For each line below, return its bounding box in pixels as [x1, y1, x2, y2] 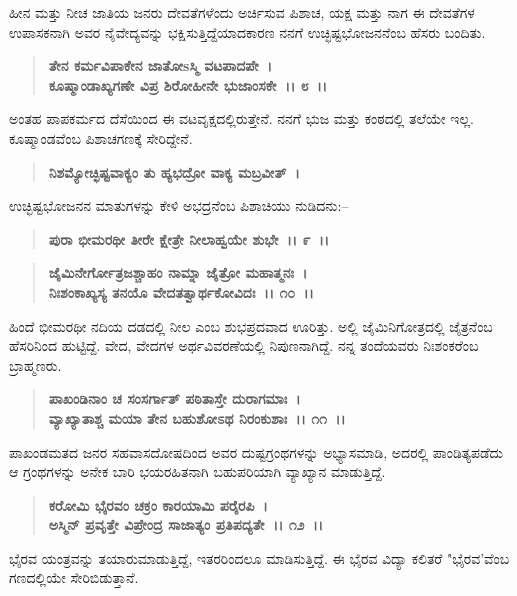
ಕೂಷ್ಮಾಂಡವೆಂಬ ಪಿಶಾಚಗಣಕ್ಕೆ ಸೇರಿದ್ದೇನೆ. [9, 127, 193, 148]
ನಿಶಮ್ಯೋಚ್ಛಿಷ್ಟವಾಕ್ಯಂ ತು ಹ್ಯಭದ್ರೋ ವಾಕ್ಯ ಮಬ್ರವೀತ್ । [48, 161, 300, 182]
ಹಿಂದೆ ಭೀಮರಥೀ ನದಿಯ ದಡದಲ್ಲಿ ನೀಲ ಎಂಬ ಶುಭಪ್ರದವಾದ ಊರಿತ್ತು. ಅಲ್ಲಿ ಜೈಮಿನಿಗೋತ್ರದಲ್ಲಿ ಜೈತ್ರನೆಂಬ [9, 315, 493, 336]
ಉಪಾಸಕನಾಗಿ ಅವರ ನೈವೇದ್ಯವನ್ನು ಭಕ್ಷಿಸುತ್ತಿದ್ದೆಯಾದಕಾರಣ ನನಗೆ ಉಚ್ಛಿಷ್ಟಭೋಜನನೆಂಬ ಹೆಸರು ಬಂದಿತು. [9, 21, 486, 42]
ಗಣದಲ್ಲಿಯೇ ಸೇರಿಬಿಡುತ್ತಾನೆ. [9, 567, 139, 588]
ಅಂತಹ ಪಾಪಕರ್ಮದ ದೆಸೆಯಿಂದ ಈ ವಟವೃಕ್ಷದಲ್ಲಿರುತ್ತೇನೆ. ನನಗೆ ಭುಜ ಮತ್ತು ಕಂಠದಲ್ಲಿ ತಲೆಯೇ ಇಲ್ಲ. [9, 108, 475, 129]
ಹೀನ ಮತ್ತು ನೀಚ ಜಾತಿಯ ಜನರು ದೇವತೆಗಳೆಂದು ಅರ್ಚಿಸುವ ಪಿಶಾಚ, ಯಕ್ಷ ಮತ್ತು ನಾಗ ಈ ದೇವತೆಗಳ [9, 2, 475, 22]
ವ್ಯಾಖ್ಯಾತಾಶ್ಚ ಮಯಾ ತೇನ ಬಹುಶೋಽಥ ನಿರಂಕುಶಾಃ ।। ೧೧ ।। [48, 407, 346, 428]
